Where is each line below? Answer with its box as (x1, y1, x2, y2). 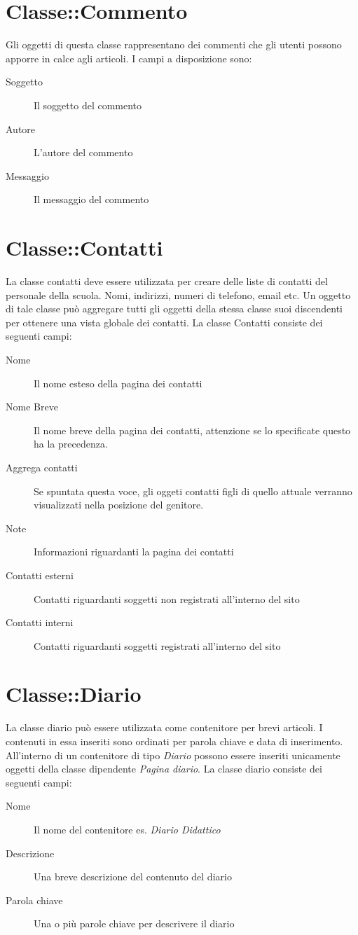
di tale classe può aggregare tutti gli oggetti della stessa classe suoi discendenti (6, 301, 343, 316)
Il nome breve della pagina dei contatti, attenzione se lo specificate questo (34, 422, 351, 437)
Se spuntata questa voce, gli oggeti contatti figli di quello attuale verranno (34, 483, 352, 498)
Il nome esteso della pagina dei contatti (34, 375, 202, 390)
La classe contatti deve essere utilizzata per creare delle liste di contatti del (6, 274, 328, 288)
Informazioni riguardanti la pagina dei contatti (34, 544, 234, 559)
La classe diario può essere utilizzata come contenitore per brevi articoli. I (6, 720, 323, 735)
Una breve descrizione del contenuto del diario (34, 869, 232, 884)
